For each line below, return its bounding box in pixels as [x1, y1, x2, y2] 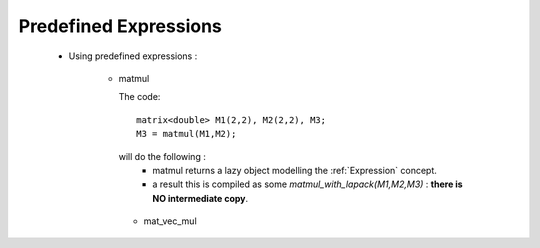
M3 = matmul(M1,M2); [136, 128, 237, 140]
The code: [118, 91, 161, 103]
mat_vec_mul [143, 215, 197, 227]
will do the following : [118, 150, 207, 162]
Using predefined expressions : [68, 50, 198, 62]
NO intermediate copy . [152, 192, 249, 204]
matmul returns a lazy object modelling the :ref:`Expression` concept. [152, 164, 437, 176]
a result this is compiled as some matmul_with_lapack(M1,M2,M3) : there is [152, 178, 464, 190]
